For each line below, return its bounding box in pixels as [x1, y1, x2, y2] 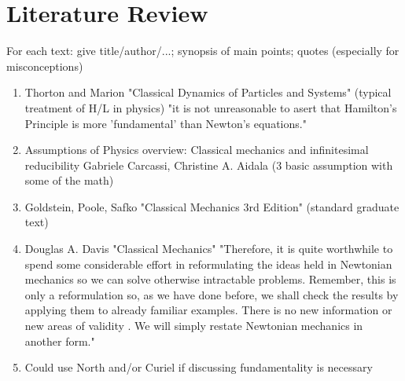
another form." [24, 332, 95, 349]
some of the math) [24, 172, 114, 189]
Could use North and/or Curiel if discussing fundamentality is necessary [24, 359, 373, 376]
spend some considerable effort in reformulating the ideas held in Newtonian [24, 255, 392, 272]
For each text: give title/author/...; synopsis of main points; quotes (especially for [6, 42, 399, 59]
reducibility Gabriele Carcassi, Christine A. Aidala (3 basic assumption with [24, 156, 393, 173]
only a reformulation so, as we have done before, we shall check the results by [24, 286, 399, 302]
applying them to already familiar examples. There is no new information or [24, 302, 392, 318]
